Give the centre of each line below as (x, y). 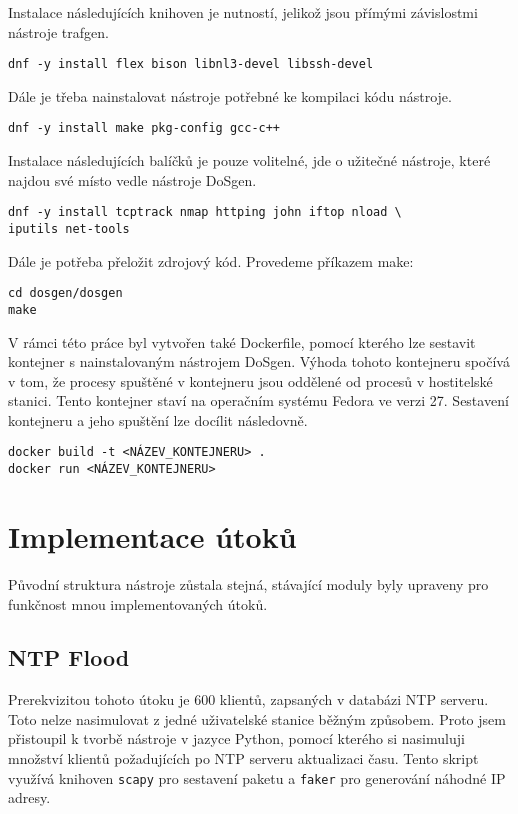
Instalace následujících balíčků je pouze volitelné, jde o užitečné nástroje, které (249, 160)
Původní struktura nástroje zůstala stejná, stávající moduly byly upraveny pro (248, 583)
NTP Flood (69, 657)
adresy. (29, 797)
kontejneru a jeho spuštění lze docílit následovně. (158, 419)
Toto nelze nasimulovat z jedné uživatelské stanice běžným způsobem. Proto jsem (257, 718)
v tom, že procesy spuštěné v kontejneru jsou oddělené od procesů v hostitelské (250, 380)
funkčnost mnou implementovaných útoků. (138, 603)
